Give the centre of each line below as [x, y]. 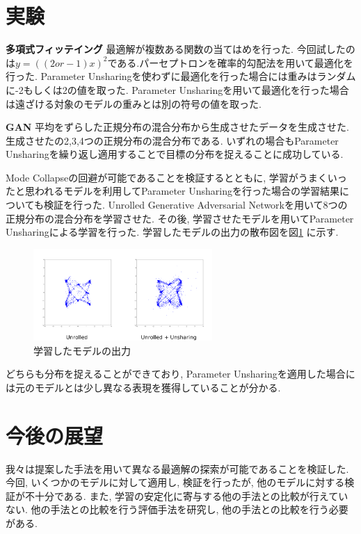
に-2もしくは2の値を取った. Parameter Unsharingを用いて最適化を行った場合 [177, 89]
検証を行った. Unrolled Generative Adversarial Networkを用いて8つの [195, 205]
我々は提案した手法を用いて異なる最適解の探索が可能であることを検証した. [177, 468]
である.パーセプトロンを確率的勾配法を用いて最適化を [230, 62]
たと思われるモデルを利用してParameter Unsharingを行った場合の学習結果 [173, 191]
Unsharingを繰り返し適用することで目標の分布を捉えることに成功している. [175, 154]
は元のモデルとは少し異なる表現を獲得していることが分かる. [143, 387]
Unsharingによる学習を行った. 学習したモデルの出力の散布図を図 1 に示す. [172, 232]
